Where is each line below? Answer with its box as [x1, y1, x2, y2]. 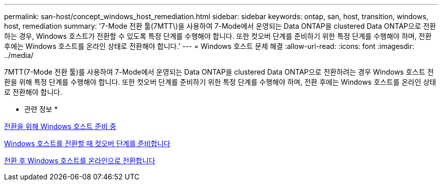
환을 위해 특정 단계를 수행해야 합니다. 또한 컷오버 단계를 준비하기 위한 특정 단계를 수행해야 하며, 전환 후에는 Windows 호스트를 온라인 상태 [4, 78, 436, 86]
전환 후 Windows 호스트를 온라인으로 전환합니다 [4, 156, 155, 165]
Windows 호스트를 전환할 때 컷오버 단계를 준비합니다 [4, 139, 171, 148]
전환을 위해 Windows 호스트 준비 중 [4, 122, 117, 131]
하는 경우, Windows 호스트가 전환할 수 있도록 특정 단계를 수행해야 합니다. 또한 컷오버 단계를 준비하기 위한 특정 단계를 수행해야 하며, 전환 [4, 32, 432, 40]
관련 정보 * [24, 105, 58, 113]
